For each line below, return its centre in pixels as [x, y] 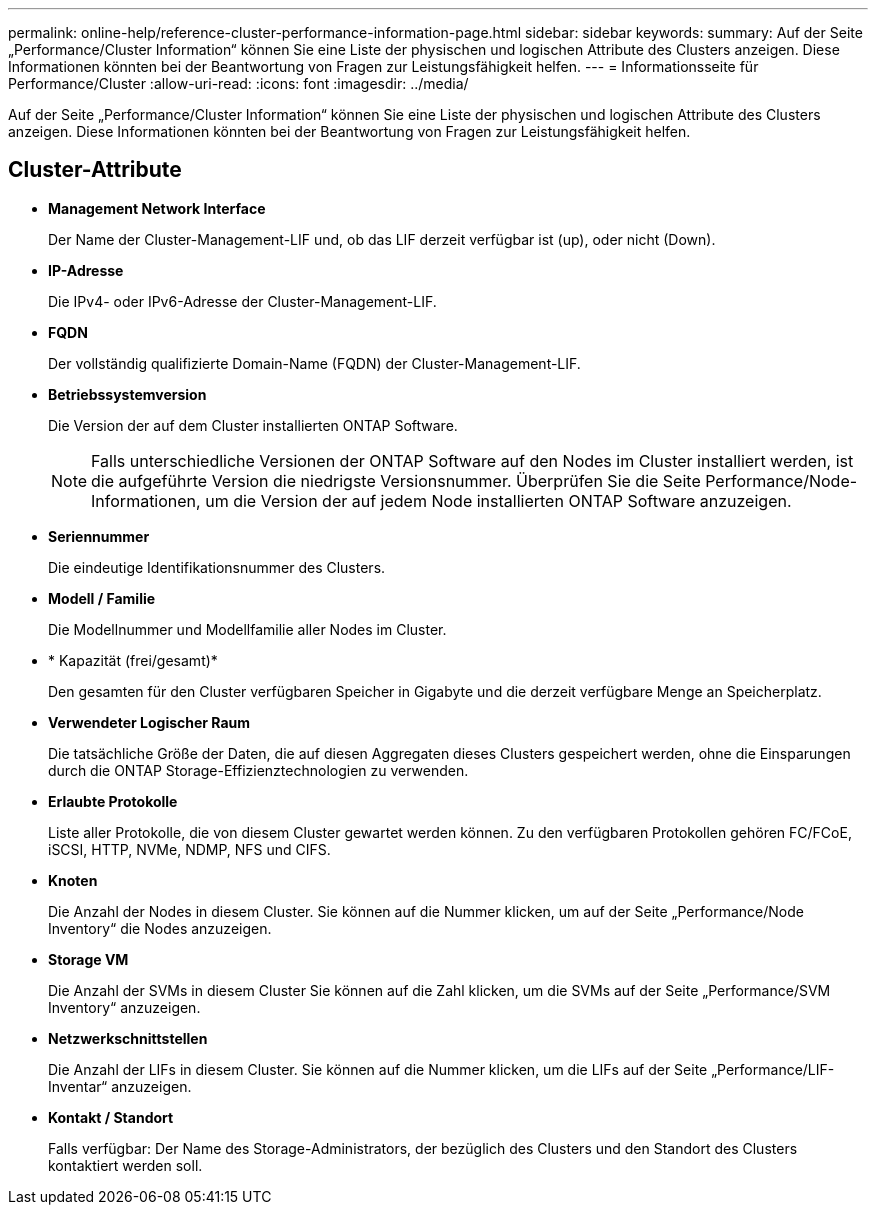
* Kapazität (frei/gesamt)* [133, 660]
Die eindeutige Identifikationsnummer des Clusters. [217, 567]
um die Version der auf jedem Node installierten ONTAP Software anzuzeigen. [498, 500]
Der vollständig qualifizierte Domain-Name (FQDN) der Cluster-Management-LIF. [314, 363]
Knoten [73, 880]
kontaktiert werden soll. [125, 1165]
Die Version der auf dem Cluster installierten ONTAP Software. [253, 425]
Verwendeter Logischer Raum [149, 722]
